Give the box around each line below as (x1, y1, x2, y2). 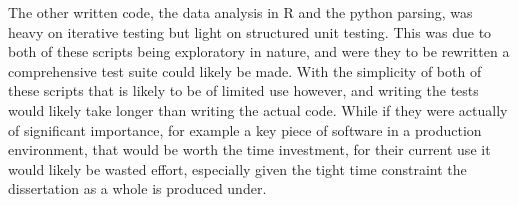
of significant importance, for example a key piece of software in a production (8, 119, 482, 140)
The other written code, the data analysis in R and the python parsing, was (8, 2, 473, 22)
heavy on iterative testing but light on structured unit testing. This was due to (8, 21, 492, 42)
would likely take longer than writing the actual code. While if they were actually (8, 99, 508, 120)
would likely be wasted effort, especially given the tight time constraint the (8, 158, 467, 179)
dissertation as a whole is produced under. (8, 178, 267, 199)
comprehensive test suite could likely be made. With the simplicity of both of (8, 60, 482, 81)
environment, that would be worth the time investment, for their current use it (8, 139, 491, 160)
